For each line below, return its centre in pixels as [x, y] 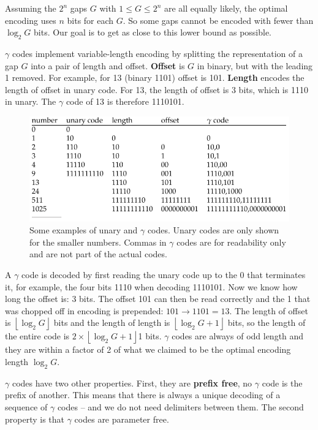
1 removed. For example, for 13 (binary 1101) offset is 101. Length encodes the [155, 77]
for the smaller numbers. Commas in [98, 242]
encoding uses [31, 20]
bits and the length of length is [112, 322]
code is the [282, 383]
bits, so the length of [267, 322]
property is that [35, 419]
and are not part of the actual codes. [98, 254]
